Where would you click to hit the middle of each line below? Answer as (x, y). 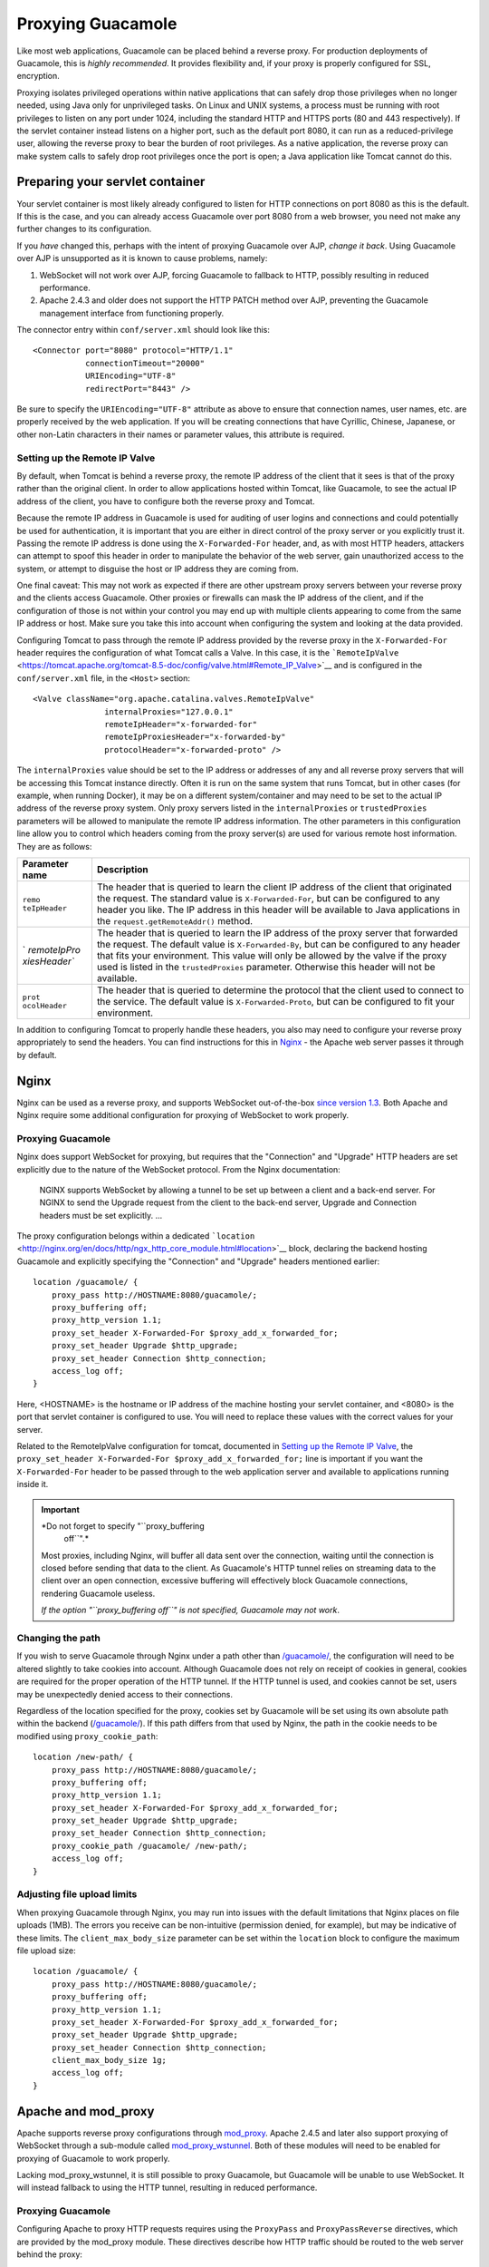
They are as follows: (54, 846)
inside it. (33, 1484)
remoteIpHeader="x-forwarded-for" (181, 724)
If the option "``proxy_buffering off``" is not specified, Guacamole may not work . (190, 1610)
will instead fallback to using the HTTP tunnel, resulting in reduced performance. (167, 2188)
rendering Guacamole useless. (98, 1593)
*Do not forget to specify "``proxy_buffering (123, 1526)
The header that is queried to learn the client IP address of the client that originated (274, 887)
